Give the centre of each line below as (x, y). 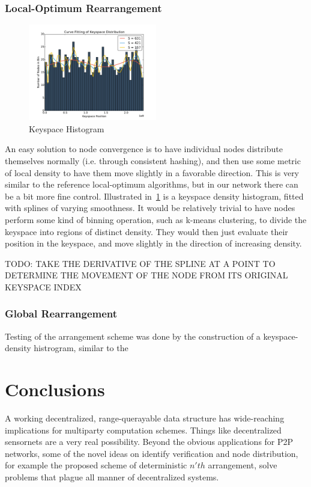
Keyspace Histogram (67, 128)
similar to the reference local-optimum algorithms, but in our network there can (152, 184)
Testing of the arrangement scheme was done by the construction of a (133, 336)
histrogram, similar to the (81, 348)
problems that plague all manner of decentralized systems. (112, 477)
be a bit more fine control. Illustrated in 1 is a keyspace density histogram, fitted (154, 196)
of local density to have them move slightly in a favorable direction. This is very (152, 172)
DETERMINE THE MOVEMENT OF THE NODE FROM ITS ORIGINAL (146, 275)
